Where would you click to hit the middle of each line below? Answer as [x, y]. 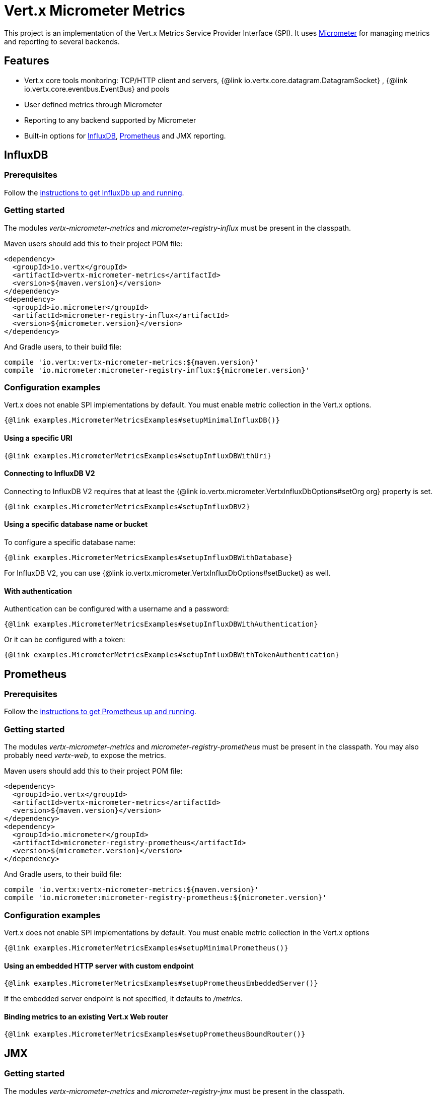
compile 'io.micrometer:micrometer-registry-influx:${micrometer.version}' [157, 370]
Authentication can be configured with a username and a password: [117, 609]
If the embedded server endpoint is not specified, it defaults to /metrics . [123, 999]
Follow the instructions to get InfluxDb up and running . [94, 192]
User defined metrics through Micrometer [93, 104]
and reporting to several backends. [62, 41]
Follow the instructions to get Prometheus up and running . [100, 712]
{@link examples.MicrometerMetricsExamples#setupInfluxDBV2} [127, 506]
